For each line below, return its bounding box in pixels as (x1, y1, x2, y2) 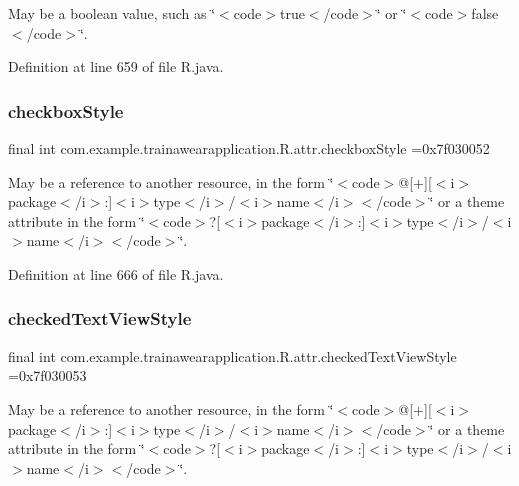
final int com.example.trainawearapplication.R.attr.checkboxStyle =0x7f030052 (8, 138, 490, 158)
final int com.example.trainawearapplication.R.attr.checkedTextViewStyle (8, 345, 457, 366)
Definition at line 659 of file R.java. (8, 56, 224, 77)
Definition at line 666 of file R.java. (8, 263, 224, 284)
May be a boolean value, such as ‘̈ (8, 3, 216, 23)
